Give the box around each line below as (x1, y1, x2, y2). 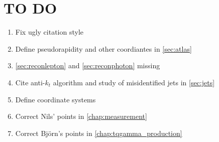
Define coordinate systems (15, 94, 96, 104)
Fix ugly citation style (15, 27, 84, 37)
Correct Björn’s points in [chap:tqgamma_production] (15, 127, 182, 138)
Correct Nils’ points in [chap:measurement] (15, 111, 147, 121)
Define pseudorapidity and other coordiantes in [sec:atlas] (15, 43, 192, 54)
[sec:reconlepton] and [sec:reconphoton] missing (15, 60, 160, 71)
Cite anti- (15, 77, 45, 87)
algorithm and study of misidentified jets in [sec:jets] (53, 77, 215, 87)
